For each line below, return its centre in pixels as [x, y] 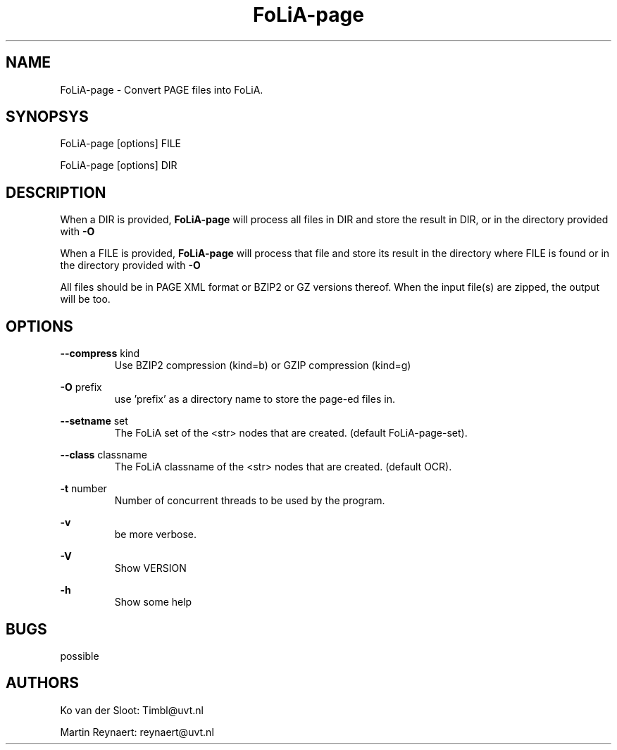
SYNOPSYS [47, 117]
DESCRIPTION [56, 192]
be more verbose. [156, 535]
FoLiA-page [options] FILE [121, 144]
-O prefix [81, 387]
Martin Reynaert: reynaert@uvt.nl [137, 732]
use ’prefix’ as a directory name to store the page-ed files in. [255, 399]
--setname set [94, 421]
